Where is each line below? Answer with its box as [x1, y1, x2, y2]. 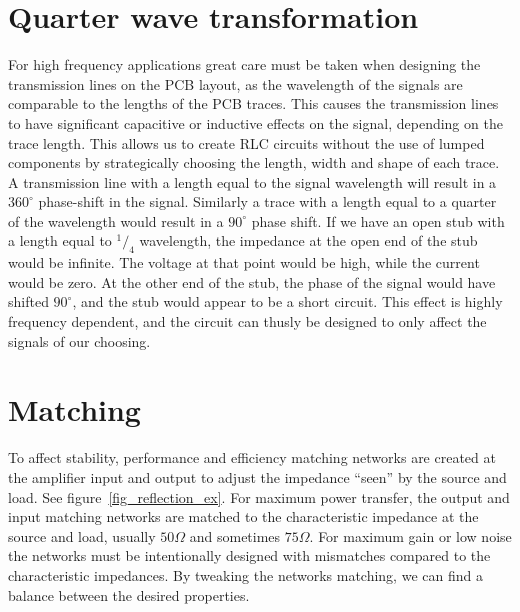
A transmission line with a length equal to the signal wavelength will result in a [8, 171, 497, 192]
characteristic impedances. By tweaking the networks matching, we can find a [8, 564, 483, 585]
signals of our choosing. [8, 330, 151, 351]
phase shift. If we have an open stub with [251, 210, 505, 231]
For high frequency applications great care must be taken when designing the [8, 54, 481, 75]
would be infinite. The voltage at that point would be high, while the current [8, 252, 480, 273]
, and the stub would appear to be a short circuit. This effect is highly [72, 291, 503, 312]
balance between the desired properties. [8, 584, 250, 605]
